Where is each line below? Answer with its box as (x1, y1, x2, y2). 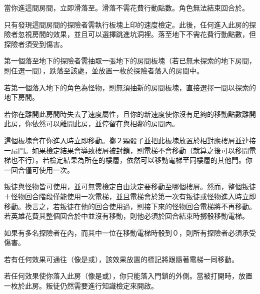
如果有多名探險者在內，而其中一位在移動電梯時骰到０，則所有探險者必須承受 (4, 227, 256, 238)
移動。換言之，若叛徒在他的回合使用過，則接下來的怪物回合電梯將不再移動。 (4, 201, 256, 211)
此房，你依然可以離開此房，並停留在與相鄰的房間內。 (4, 118, 179, 129)
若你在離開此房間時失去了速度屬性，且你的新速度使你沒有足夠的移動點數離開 (4, 108, 256, 119)
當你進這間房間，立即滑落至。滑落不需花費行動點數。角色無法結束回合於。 (4, 2, 249, 12)
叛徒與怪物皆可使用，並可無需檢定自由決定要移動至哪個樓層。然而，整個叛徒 (4, 181, 256, 192)
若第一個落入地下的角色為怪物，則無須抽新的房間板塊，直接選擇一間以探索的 (4, 82, 256, 92)
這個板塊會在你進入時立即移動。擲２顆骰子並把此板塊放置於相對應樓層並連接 (4, 135, 256, 145)
